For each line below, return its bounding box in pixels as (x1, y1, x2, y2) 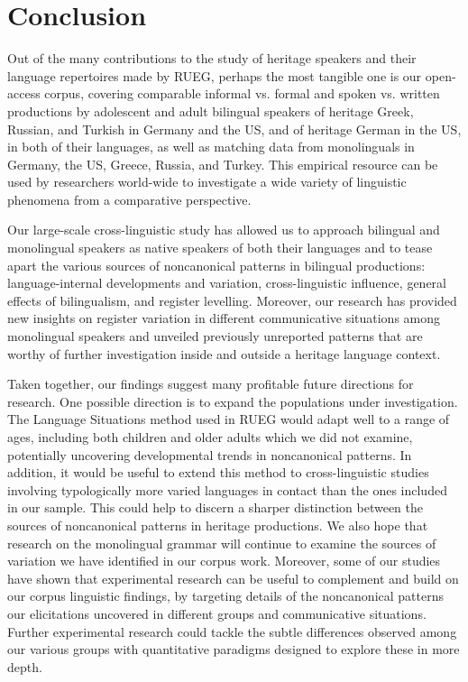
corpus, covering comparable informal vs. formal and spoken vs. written (44, 84, 440, 103)
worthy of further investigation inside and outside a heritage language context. (7, 344, 441, 363)
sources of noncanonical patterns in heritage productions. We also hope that (7, 515, 428, 534)
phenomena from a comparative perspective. (7, 189, 252, 208)
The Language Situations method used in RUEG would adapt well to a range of (7, 410, 450, 429)
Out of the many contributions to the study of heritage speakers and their (7, 49, 417, 68)
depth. (7, 657, 42, 676)
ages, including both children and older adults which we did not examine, (7, 428, 413, 446)
